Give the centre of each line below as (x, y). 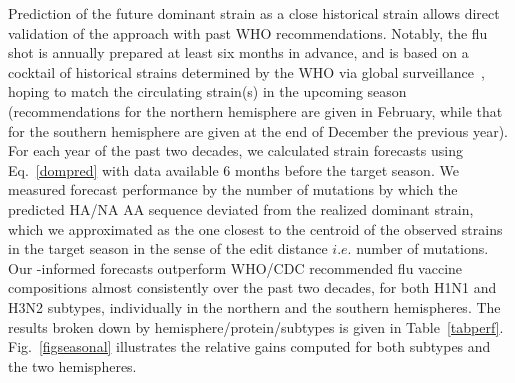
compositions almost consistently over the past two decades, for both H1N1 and (252, 287)
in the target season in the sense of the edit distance (168, 248)
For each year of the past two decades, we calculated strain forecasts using (235, 150)
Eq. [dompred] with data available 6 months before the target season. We (233, 169)
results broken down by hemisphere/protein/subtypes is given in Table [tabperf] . (256, 326)
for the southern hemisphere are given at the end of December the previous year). (258, 130)
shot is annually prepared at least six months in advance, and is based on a (238, 52)
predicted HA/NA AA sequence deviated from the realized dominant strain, (241, 208)
